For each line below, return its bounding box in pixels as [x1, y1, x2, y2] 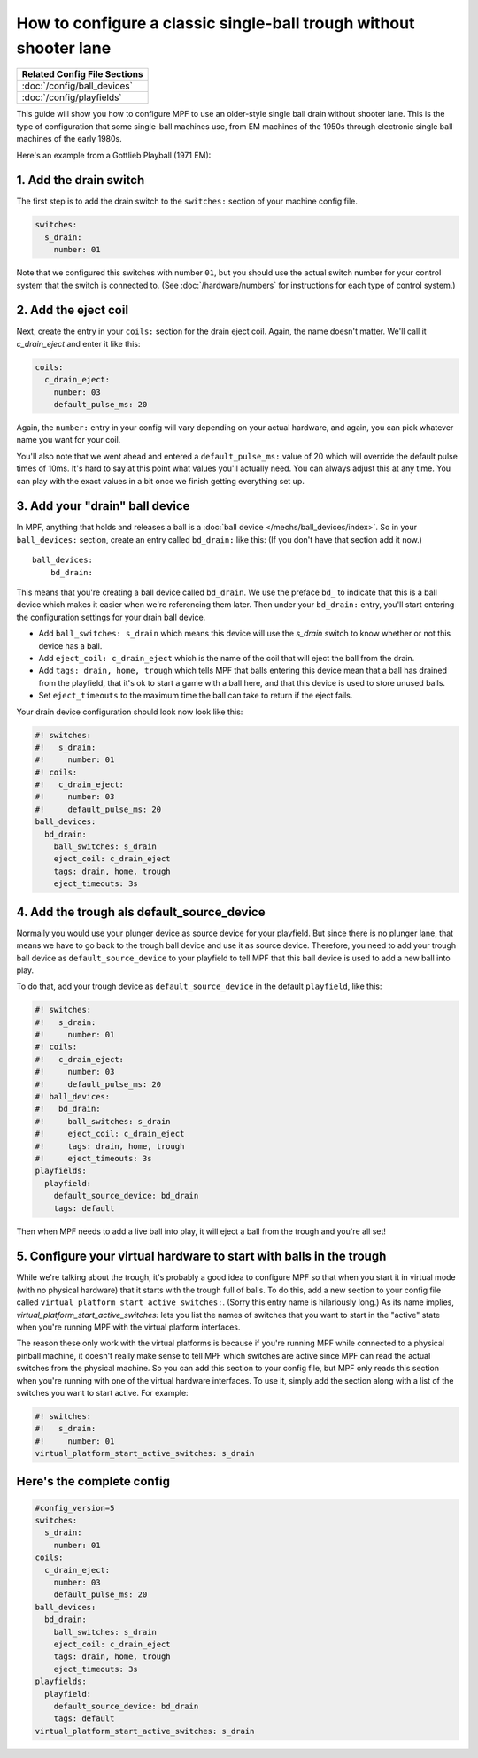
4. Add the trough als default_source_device [16, 904, 266, 920]
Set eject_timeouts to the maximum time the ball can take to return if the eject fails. [38, 690, 353, 701]
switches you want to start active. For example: [16, 1387, 189, 1398]
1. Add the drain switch [16, 173, 145, 188]
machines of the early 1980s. [16, 134, 123, 144]
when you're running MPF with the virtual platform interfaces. [16, 1322, 241, 1332]
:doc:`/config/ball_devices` [21, 80, 133, 92]
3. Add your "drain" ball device [16, 498, 190, 513]
